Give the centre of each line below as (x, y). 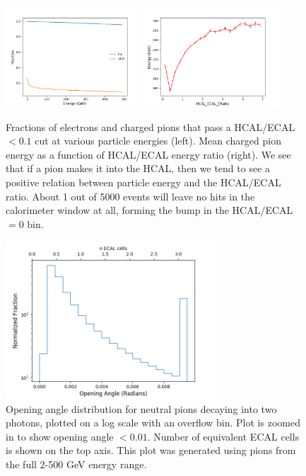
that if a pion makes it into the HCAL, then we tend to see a (138, 168)
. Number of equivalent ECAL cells (223, 436)
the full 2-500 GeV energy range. (76, 464)
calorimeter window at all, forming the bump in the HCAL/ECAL (149, 210)
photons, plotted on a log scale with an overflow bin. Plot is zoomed (153, 423)
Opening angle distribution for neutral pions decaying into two (141, 408)
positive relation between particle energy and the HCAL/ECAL (143, 182)
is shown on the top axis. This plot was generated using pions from (151, 450)
